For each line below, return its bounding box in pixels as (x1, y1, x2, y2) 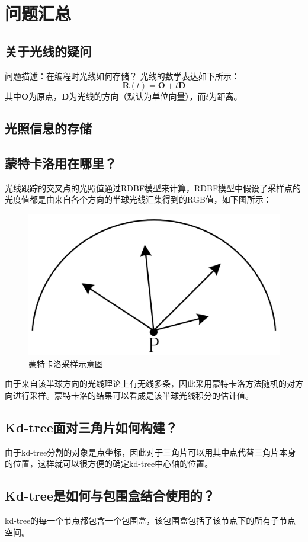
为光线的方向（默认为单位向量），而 (69, 90, 206, 102)
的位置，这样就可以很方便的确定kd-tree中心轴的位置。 (5, 457, 213, 470)
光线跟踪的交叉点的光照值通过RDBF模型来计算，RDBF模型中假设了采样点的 (5, 181, 301, 194)
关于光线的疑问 (5, 41, 92, 60)
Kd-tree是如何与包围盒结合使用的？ (5, 486, 215, 505)
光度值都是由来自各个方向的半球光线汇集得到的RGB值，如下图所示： (5, 193, 272, 206)
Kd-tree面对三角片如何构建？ (5, 418, 178, 437)
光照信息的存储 (5, 119, 92, 137)
